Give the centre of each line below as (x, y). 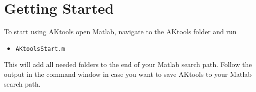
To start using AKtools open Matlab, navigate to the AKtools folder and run (120, 32)
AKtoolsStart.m (40, 49)
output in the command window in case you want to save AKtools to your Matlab (128, 74)
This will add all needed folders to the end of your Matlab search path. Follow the (128, 64)
